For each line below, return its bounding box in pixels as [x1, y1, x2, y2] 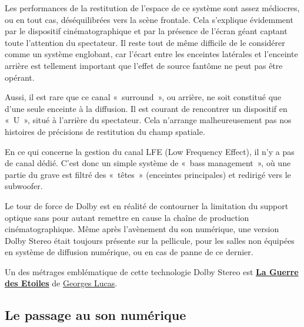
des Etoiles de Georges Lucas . [5, 277, 118, 289]
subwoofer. [5, 180, 43, 192]
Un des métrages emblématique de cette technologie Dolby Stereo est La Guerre [5, 265, 299, 278]
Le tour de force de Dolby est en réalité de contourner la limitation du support [5, 199, 289, 212]
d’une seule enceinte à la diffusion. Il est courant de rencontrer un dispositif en [5, 102, 288, 114]
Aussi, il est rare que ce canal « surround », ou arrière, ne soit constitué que [5, 91, 282, 103]
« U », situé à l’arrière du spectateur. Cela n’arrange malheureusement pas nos [5, 114, 292, 126]
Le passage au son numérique [5, 306, 186, 324]
